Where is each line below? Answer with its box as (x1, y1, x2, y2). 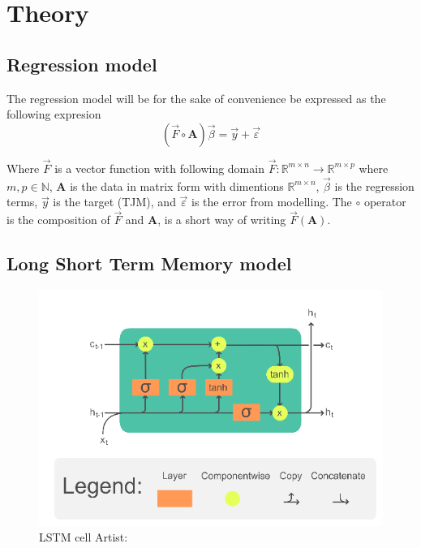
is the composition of (6, 211, 110, 228)
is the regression (334, 177, 415, 194)
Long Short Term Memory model (6, 251, 292, 276)
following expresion (6, 106, 101, 123)
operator (363, 193, 406, 210)
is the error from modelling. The (191, 193, 352, 210)
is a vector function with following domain (54, 159, 264, 176)
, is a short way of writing (157, 211, 286, 228)
